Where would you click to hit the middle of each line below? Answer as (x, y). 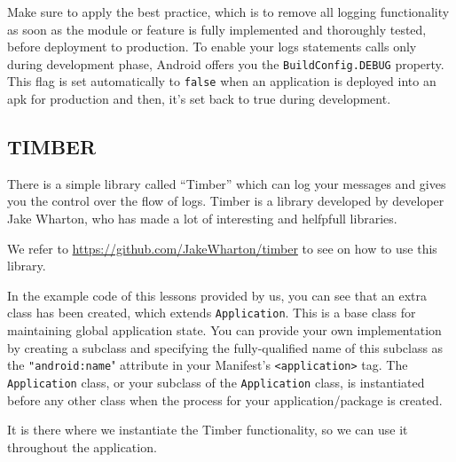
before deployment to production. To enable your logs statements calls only (212, 47)
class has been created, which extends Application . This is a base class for (212, 313)
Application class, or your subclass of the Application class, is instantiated (216, 382)
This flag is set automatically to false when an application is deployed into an (222, 81)
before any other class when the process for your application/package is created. (225, 399)
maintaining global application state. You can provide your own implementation (224, 330)
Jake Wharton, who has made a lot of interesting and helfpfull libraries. (202, 219)
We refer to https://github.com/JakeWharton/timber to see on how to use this (222, 248)
